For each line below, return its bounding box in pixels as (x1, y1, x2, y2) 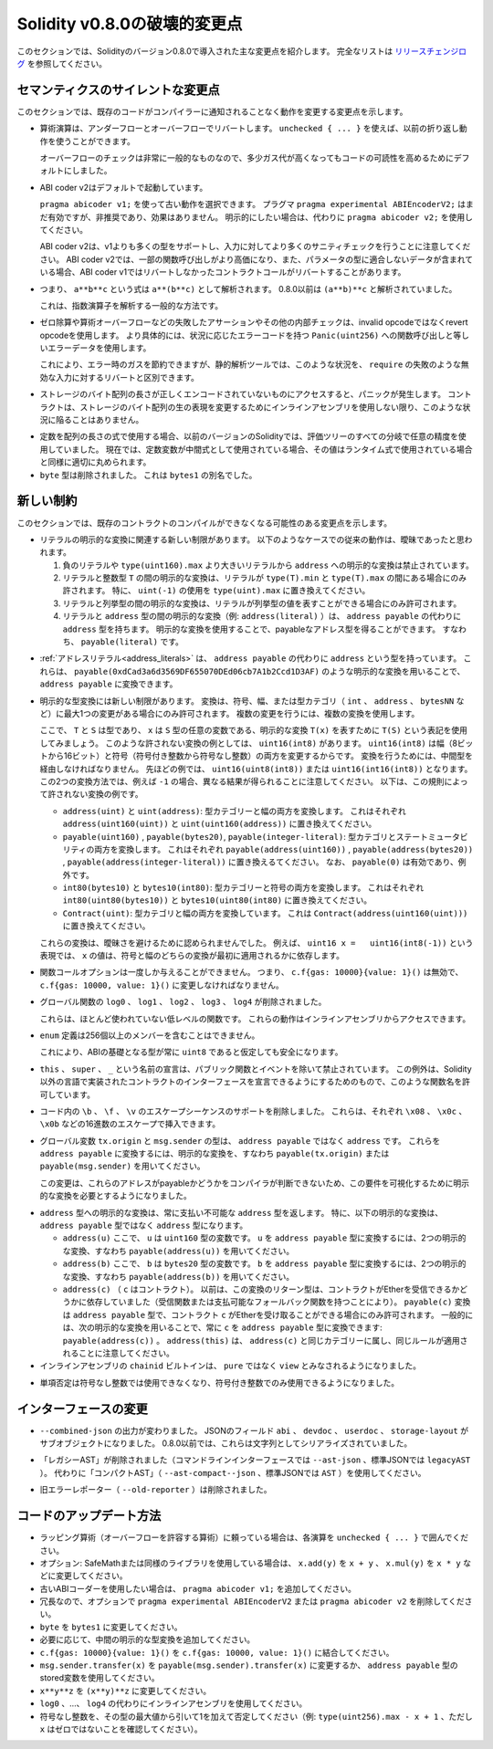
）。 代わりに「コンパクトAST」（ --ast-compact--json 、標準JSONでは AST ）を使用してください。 (39, 1467, 426, 1478)
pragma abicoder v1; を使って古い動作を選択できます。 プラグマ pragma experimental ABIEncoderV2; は (39, 199, 466, 210)
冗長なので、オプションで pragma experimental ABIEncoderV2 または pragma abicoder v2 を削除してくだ (39, 1596, 465, 1607)
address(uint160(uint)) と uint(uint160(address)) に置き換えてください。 (62, 818, 377, 830)
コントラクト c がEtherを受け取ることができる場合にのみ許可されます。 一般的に (170, 1309, 474, 1320)
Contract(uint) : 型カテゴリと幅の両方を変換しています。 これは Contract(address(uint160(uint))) (62, 907, 468, 918)
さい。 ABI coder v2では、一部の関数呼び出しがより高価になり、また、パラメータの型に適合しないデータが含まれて (39, 254, 474, 265)
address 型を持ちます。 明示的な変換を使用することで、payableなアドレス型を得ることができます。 (62, 623, 441, 634)
